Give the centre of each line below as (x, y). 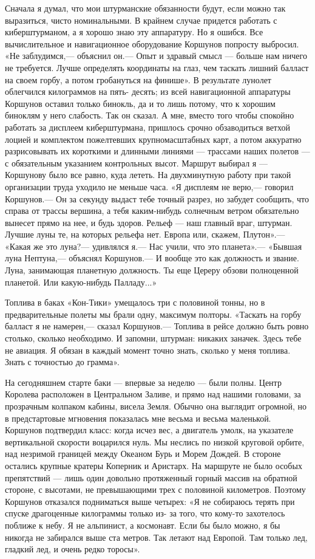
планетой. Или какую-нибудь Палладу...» (81, 282)
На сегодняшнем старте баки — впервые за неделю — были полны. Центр (143, 382)
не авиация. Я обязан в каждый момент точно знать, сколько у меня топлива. (148, 350)
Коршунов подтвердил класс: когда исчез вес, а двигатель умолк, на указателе (149, 430)
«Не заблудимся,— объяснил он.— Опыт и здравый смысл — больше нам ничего (156, 56)
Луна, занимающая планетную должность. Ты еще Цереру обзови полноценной (152, 270)
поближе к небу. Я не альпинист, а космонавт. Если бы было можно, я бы (143, 525)
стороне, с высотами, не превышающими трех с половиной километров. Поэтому (155, 489)
